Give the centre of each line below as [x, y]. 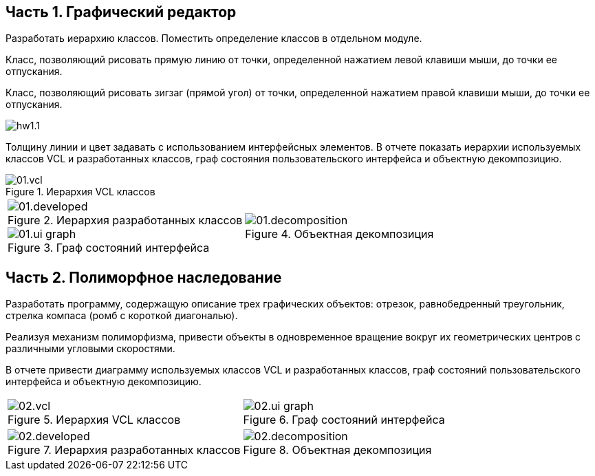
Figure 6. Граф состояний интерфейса [344, 420]
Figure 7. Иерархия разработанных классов [124, 450]
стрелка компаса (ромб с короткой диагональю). [122, 316]
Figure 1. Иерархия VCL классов [80, 192]
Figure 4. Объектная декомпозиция [339, 234]
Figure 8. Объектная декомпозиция [337, 450]
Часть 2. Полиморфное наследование [144, 277]
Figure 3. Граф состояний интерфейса [109, 248]
